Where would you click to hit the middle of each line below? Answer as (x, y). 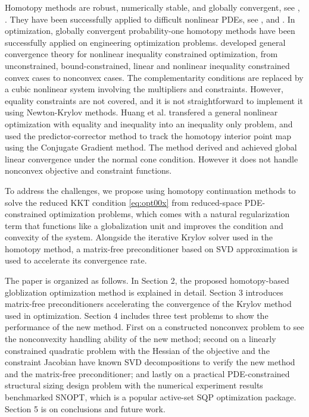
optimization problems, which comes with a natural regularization (169, 214)
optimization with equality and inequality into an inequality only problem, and (149, 123)
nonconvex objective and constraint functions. (88, 170)
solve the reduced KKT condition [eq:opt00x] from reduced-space (124, 202)
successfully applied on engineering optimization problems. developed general (145, 42)
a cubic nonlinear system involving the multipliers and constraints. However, (144, 89)
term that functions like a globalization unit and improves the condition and (144, 225)
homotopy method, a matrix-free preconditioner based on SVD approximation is (151, 248)
